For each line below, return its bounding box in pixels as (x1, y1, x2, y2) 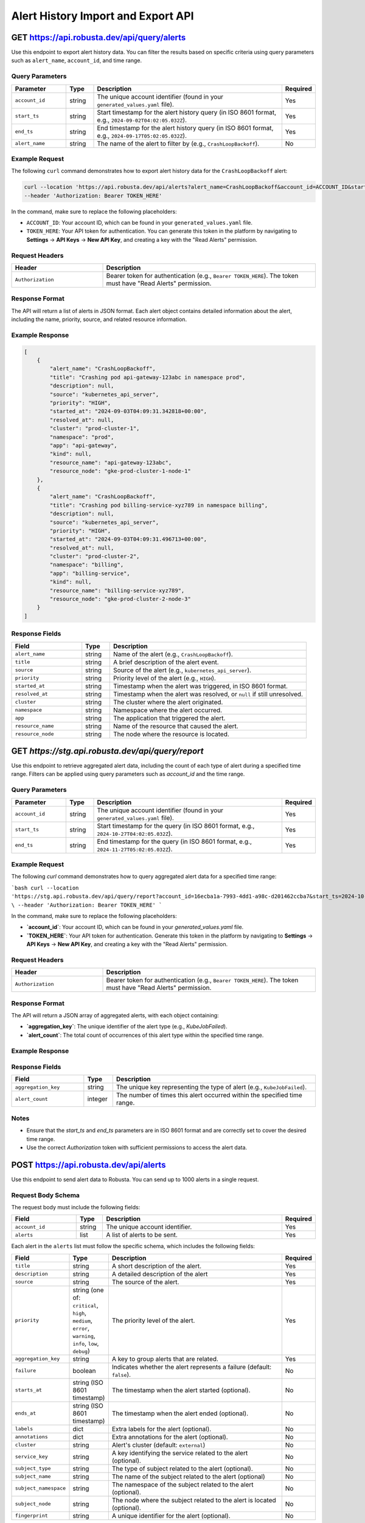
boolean (72, 1366, 97, 1375)
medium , (72, 1316, 92, 1324)
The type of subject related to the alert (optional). (111, 1464, 254, 1472)
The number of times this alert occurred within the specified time (116, 1091, 302, 1100)
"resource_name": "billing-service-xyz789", (49, 587, 185, 594)
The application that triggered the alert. (113, 713, 226, 722)
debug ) (72, 1346, 91, 1355)
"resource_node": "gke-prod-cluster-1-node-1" (49, 468, 191, 475)
